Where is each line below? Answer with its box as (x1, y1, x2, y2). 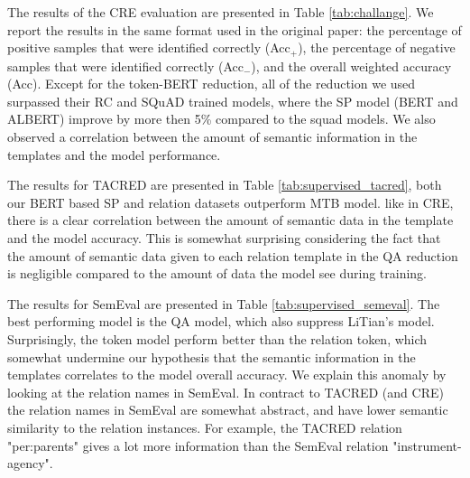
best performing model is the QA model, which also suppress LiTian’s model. (7, 312, 435, 331)
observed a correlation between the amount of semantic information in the (7, 127, 418, 146)
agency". (7, 454, 53, 473)
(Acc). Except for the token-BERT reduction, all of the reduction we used (7, 74, 416, 93)
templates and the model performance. (7, 145, 221, 164)
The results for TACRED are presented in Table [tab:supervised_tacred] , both (7, 175, 442, 194)
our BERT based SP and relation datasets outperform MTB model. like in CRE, (7, 192, 454, 211)
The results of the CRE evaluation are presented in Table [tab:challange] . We (7, 3, 434, 21)
